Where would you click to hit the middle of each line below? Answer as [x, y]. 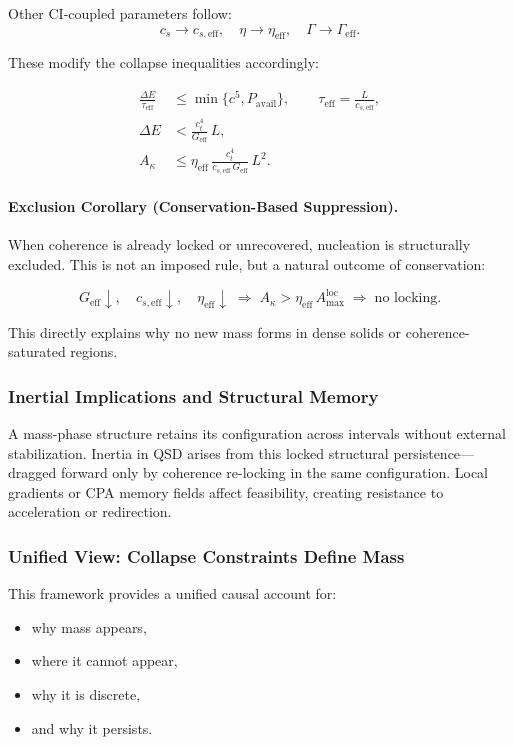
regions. [94, 351]
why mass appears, [89, 626]
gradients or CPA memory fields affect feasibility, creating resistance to [226, 491]
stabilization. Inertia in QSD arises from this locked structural [198, 452]
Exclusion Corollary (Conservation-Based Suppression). [203, 206]
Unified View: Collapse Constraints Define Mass [206, 555]
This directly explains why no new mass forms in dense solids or [205, 331]
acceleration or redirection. [90, 511]
